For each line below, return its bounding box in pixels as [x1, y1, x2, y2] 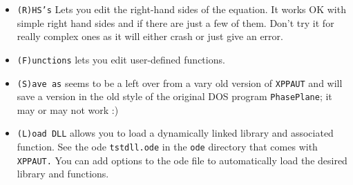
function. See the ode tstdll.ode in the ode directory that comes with [17, 139, 318, 154]
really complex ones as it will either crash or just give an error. [17, 29, 283, 43]
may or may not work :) [17, 102, 119, 117]
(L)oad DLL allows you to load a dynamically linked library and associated [17, 126, 334, 140]
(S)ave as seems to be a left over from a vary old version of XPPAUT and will [17, 75, 343, 90]
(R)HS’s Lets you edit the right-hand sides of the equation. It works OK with [17, 2, 346, 16]
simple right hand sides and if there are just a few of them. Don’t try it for [17, 15, 334, 30]
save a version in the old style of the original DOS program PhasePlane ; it [17, 89, 332, 104]
